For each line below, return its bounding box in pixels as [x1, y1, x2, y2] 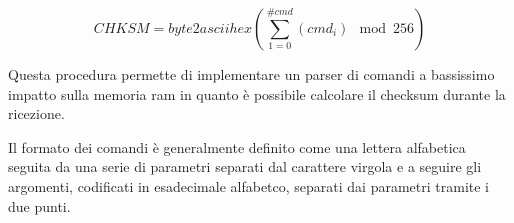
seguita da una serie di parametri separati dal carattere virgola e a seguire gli [8, 156, 482, 177]
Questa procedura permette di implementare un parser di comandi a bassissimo [8, 64, 495, 84]
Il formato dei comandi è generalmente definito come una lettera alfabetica [8, 136, 466, 157]
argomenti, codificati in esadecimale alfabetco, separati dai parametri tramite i [8, 175, 490, 196]
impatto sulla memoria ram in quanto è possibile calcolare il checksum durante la [8, 83, 506, 104]
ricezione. [8, 103, 65, 124]
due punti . [8, 195, 71, 216]
